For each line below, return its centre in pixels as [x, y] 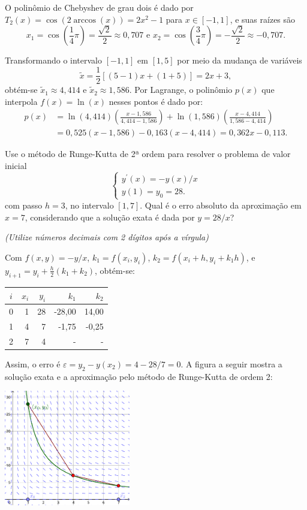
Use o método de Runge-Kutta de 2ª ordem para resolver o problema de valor [148, 154]
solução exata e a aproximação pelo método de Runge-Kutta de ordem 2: [139, 376]
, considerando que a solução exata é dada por [110, 217]
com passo [24, 205]
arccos [85, 20]
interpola [21, 101]
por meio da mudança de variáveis [240, 60]
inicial [16, 165]
